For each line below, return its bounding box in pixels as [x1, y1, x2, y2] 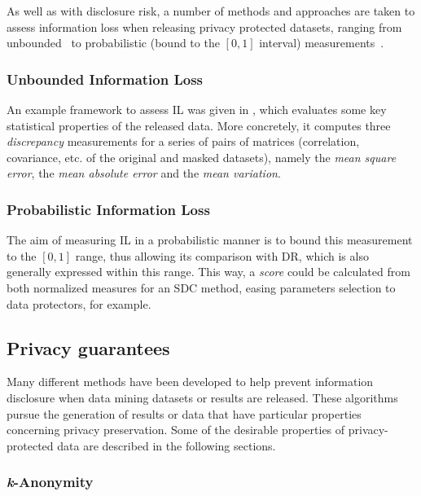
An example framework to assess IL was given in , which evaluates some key [7, 101, 387, 117]
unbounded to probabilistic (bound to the [7, 34, 220, 51]
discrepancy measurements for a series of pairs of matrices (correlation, [7, 133, 360, 150]
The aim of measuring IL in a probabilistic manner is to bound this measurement [7, 231, 413, 248]
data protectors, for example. [7, 295, 151, 312]
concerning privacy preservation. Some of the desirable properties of [7, 421, 345, 438]
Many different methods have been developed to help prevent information [7, 373, 374, 390]
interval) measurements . [259, 34, 384, 51]
